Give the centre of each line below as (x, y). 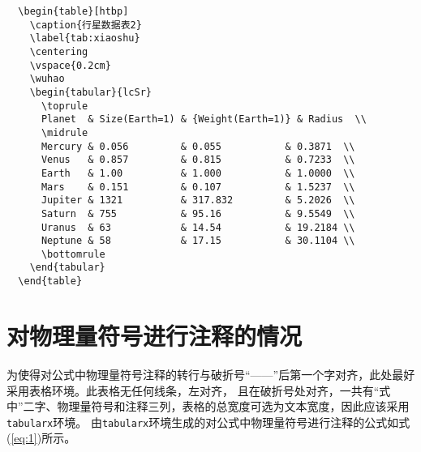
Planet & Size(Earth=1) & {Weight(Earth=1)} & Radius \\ (204, 119)
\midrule (64, 132)
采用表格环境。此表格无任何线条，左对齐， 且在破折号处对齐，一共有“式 (199, 390)
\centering (59, 51)
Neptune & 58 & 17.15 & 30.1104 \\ (198, 241)
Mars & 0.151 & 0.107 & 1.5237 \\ (198, 187)
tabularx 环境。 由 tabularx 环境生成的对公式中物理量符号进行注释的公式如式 (208, 422)
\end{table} (50, 281)
